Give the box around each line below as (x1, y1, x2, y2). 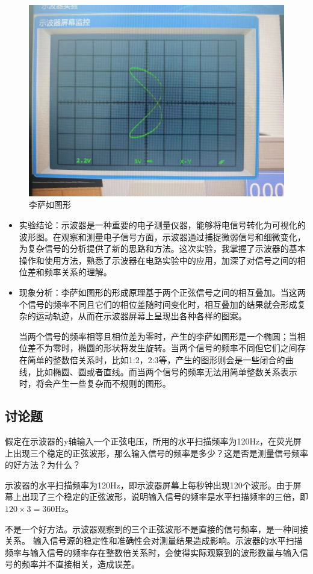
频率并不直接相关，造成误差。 (21, 558, 140, 570)
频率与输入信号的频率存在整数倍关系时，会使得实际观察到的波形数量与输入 (5, 546, 300, 558)
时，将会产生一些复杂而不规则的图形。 (19, 377, 171, 390)
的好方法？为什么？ (5, 458, 81, 471)
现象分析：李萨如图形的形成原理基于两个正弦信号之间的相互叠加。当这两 (19, 286, 306, 299)
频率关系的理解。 (44, 266, 112, 278)
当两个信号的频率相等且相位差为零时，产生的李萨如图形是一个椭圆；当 (19, 329, 297, 342)
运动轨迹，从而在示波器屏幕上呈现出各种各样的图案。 (36, 310, 247, 322)
